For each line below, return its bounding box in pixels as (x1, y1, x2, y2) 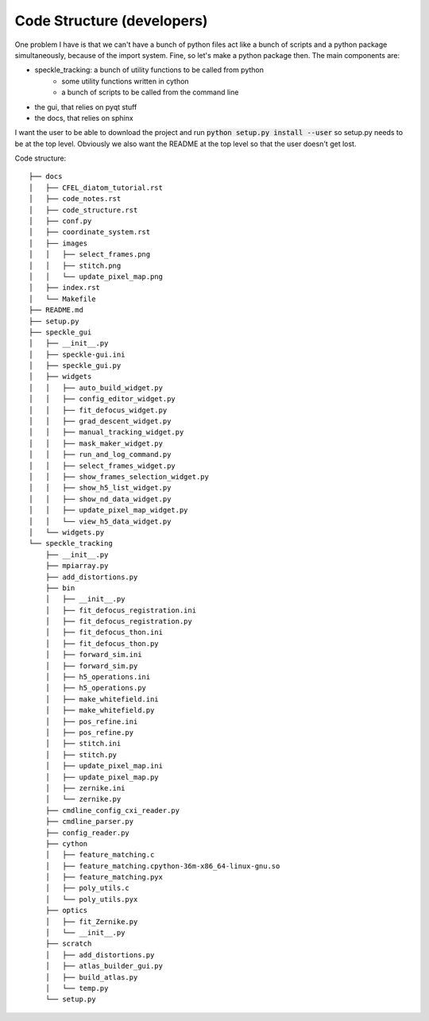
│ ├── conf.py (29, 217, 92, 226)
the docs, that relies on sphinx (34, 113, 134, 122)
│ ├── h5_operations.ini (44, 672, 151, 682)
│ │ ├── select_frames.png (29, 250, 151, 259)
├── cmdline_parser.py (44, 817, 134, 826)
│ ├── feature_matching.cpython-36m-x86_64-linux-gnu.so (44, 861, 280, 870)
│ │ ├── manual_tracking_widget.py (29, 427, 184, 437)
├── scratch (44, 939, 92, 949)
